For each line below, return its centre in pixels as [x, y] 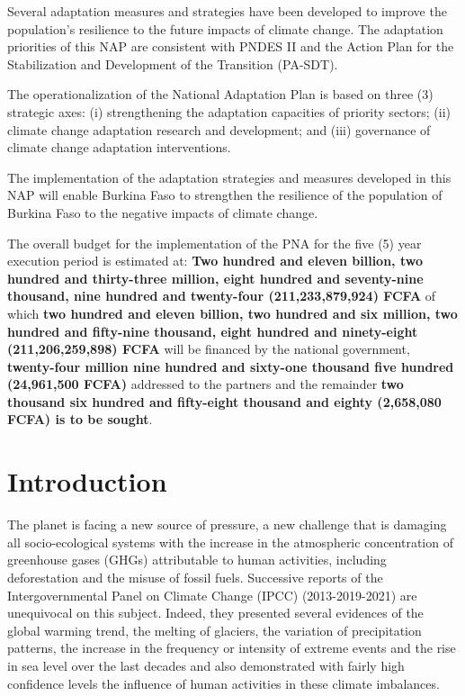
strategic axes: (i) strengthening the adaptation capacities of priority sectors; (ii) [229, 111]
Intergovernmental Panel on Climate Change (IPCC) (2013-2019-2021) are [212, 595]
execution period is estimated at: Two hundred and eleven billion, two [215, 261]
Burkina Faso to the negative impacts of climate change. [163, 212]
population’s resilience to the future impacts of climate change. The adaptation [225, 28]
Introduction [87, 481]
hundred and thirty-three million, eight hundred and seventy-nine [215, 278]
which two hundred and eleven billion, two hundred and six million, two [232, 313]
